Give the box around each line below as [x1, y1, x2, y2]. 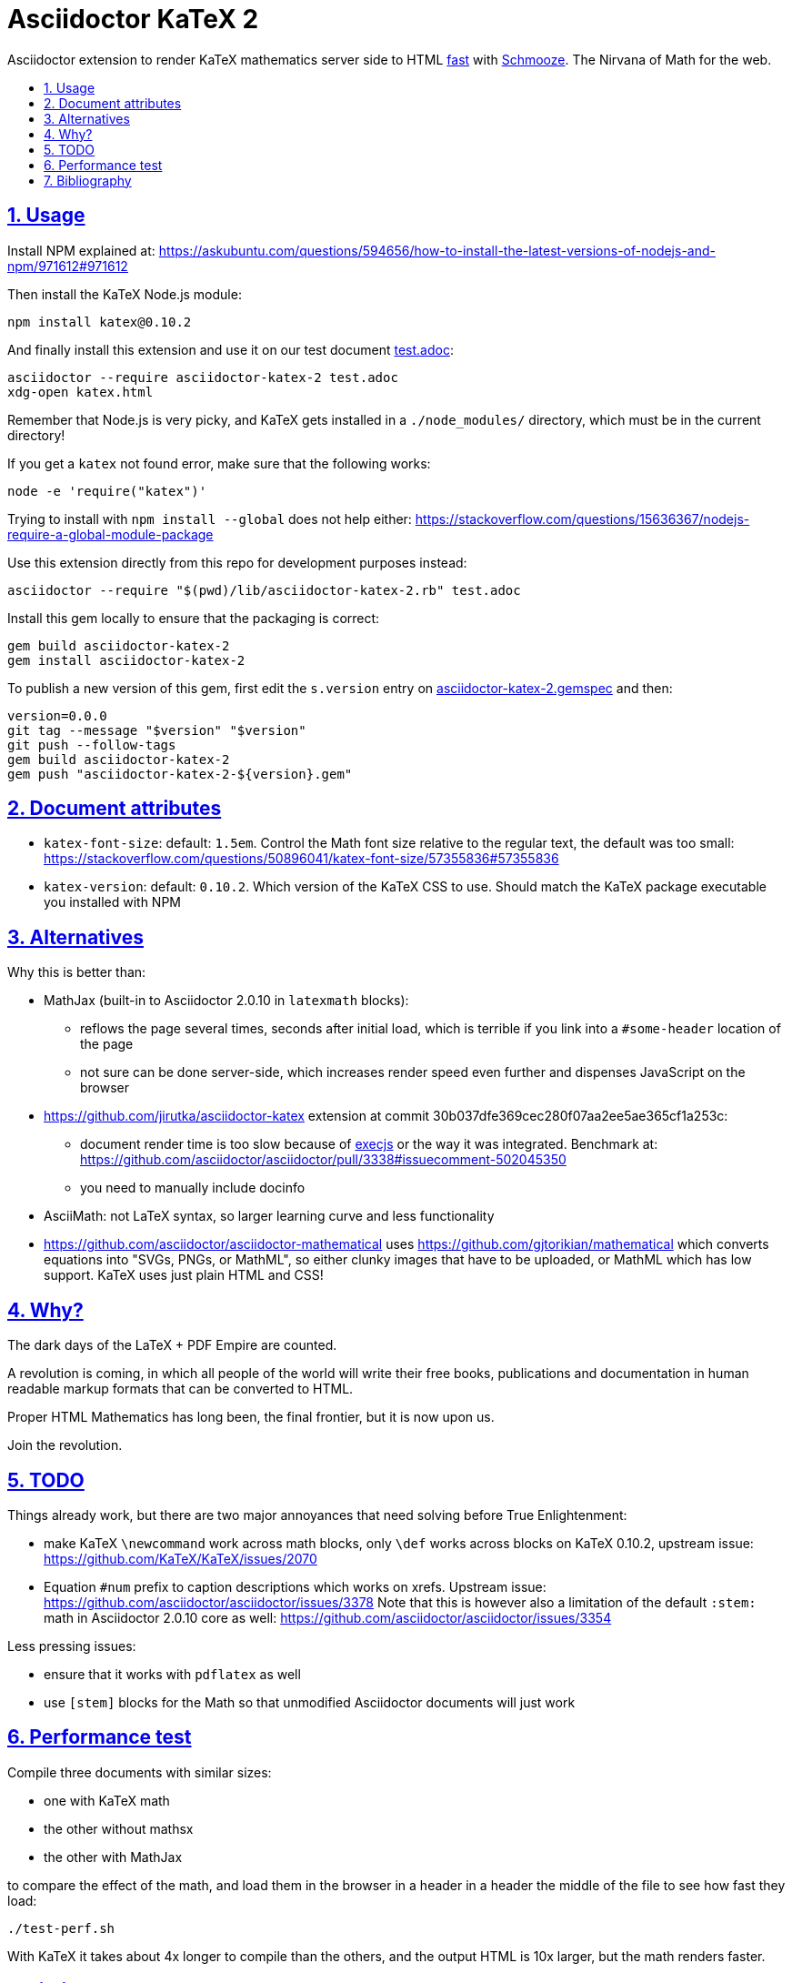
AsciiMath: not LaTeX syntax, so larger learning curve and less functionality [44, 1208, 495, 1224]
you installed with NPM [44, 894, 181, 911]
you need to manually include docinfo [80, 1180, 306, 1196]
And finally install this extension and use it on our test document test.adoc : [7, 341, 454, 357]
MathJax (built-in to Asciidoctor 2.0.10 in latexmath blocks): [44, 992, 409, 1009]
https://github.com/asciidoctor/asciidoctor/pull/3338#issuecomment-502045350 [80, 1152, 566, 1168]
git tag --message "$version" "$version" [7, 722, 306, 738]
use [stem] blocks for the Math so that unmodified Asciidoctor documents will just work [44, 1694, 576, 1710]
